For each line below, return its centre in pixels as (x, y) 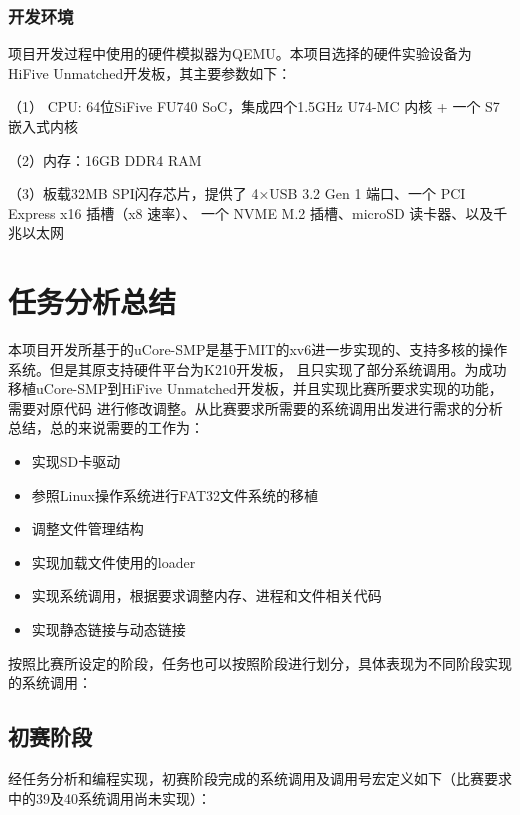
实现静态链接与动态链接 (108, 629)
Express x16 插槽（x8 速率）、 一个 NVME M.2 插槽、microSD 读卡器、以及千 (258, 212)
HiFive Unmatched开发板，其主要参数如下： (150, 72)
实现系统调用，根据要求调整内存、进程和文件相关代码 (206, 595)
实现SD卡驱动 (76, 461)
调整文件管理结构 (87, 528)
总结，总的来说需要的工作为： (106, 427)
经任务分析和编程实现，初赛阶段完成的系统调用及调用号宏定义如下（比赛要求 (260, 778)
